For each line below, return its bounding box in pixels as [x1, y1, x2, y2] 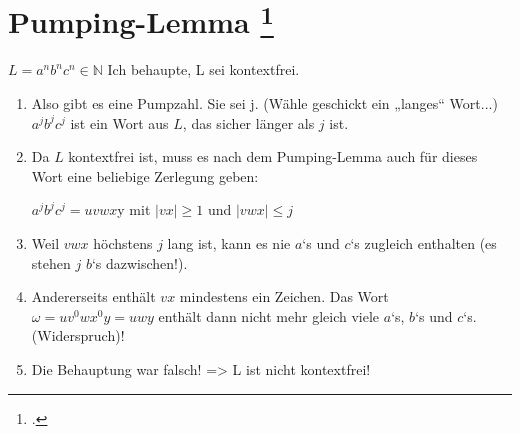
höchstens [93, 233, 153, 254]
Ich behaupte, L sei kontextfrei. [107, 59, 300, 80]
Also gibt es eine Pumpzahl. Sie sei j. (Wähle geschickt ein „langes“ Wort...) [31, 93, 498, 114]
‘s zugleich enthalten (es [350, 233, 497, 254]
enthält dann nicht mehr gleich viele [158, 305, 380, 326]
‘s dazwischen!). [91, 252, 188, 273]
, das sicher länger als [182, 112, 315, 133]
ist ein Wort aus [70, 112, 169, 133]
